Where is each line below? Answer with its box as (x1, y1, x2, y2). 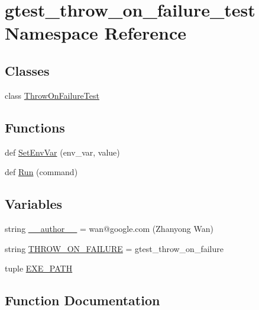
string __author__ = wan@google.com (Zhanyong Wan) (5, 222, 213, 234)
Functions (5, 118, 65, 136)
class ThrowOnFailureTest (5, 89, 99, 101)
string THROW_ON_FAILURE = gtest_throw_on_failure (5, 242, 224, 254)
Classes (5, 61, 50, 79)
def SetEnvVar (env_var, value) (5, 146, 120, 158)
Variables (5, 195, 63, 213)
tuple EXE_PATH (5, 262, 73, 275)
